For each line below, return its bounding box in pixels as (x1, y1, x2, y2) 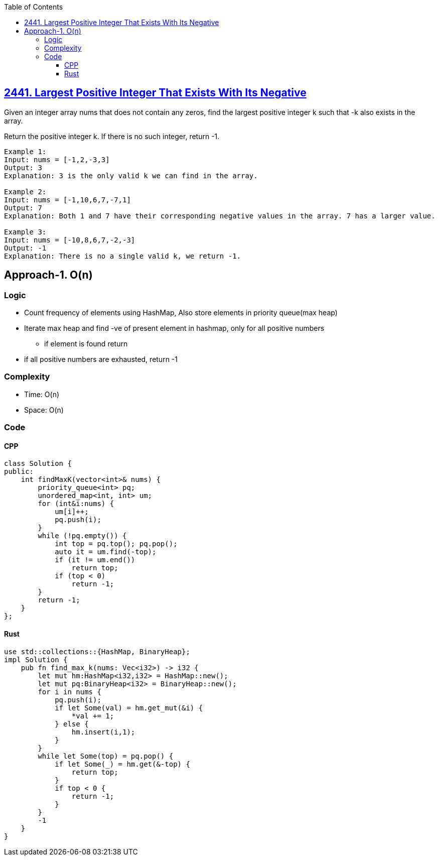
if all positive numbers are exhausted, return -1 (24, 355, 178, 364)
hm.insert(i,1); (71, 727, 135, 736)
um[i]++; (55, 508, 89, 516)
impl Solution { (4, 655, 68, 664)
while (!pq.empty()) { (38, 532, 127, 540)
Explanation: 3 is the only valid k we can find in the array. (4, 171, 258, 180)
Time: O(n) (24, 390, 60, 399)
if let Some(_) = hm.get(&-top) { (55, 760, 190, 768)
